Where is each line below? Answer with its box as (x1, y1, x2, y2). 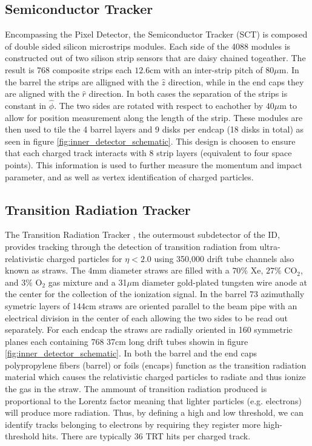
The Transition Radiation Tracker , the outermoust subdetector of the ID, (5, 228, 280, 241)
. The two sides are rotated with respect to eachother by (54, 99, 264, 111)
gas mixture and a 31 (48, 275, 127, 288)
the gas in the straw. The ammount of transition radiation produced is (5, 382, 267, 395)
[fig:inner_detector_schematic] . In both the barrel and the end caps (5, 347, 257, 359)
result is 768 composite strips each (5, 63, 132, 76)
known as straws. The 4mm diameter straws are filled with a (5, 264, 230, 277)
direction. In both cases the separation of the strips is (88, 87, 288, 100)
